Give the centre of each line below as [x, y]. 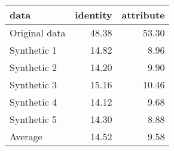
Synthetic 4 [33, 102]
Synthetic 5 [33, 119]
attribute [143, 15]
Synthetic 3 [33, 84]
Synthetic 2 [33, 67]
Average [26, 136]
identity [94, 15]
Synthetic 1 [33, 50]
